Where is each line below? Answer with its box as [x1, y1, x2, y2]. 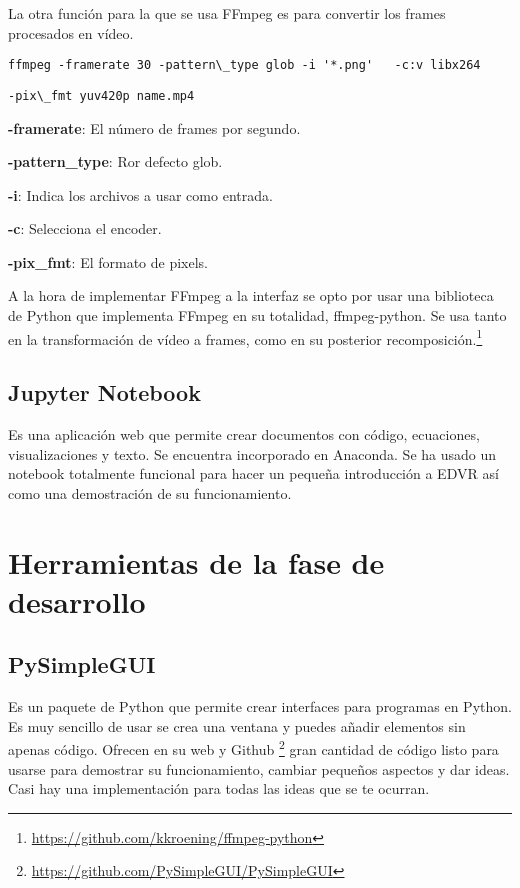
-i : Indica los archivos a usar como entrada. [8, 184, 273, 205]
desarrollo [8, 580, 146, 621]
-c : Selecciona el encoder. [8, 218, 162, 239]
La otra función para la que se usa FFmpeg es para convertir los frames [8, 3, 446, 23]
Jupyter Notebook [8, 377, 201, 408]
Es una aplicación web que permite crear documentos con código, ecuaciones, [8, 424, 480, 445]
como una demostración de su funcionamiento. [8, 482, 292, 503]
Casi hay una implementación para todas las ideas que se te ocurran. [8, 778, 430, 799]
